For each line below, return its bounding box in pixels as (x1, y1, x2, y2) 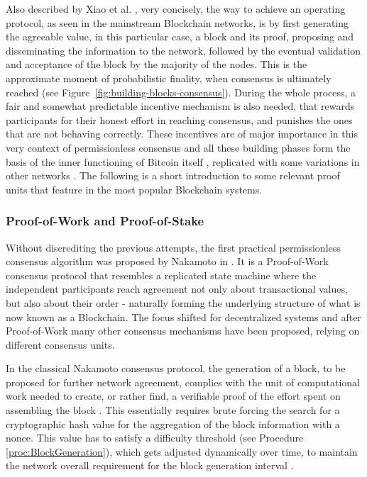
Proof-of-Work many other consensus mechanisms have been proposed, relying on (6, 323, 360, 338)
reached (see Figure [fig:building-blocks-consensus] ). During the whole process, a (6, 84, 356, 99)
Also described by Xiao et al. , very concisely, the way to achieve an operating (6, 1, 346, 16)
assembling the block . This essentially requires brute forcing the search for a (6, 403, 340, 417)
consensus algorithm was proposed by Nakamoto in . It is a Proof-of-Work (6, 254, 329, 269)
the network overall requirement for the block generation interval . (6, 458, 294, 473)
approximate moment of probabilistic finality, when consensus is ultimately (6, 70, 332, 85)
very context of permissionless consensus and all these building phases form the (6, 140, 351, 155)
